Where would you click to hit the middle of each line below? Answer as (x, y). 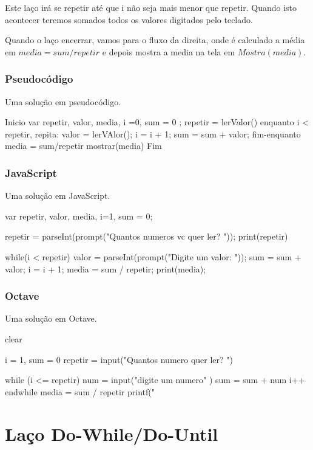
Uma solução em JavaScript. (58, 196)
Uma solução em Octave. (51, 318)
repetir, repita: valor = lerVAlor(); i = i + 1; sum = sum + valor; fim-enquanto (153, 133)
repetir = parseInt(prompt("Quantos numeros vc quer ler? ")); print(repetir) (146, 236)
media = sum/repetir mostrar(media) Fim (83, 146)
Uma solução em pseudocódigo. (63, 101)
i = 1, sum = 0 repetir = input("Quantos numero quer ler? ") (119, 359)
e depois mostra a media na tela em (169, 51)
